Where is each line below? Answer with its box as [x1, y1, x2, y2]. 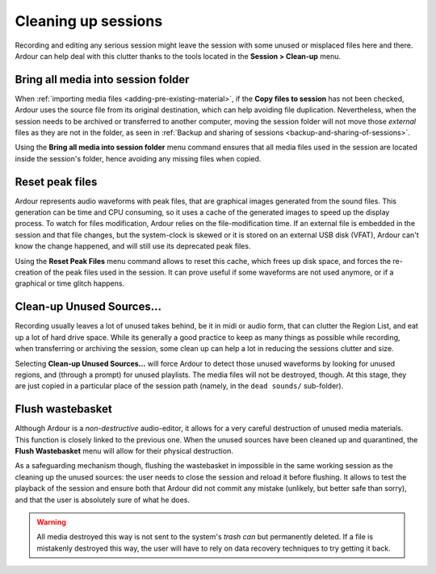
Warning [36, 517, 66, 526]
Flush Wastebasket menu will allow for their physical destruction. [15, 446, 233, 455]
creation [15, 267, 43, 278]
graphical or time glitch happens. [15, 279, 125, 288]
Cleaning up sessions [15, 12, 163, 30]
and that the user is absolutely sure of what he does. [15, 495, 190, 505]
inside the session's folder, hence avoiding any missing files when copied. [15, 153, 262, 163]
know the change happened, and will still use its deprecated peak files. [15, 241, 251, 251]
